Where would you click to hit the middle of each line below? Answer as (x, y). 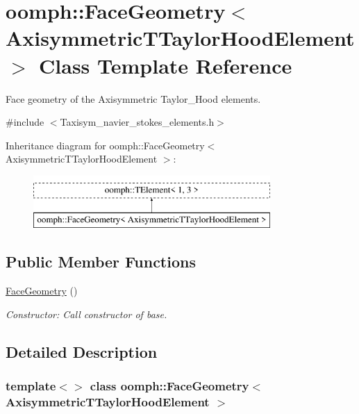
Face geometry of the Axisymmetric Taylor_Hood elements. (133, 98)
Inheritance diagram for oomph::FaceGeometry (105, 145)
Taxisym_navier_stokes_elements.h (137, 122)
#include (25, 122)
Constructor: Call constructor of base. (86, 314)
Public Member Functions (101, 262)
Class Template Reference (166, 65)
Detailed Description (82, 351)
